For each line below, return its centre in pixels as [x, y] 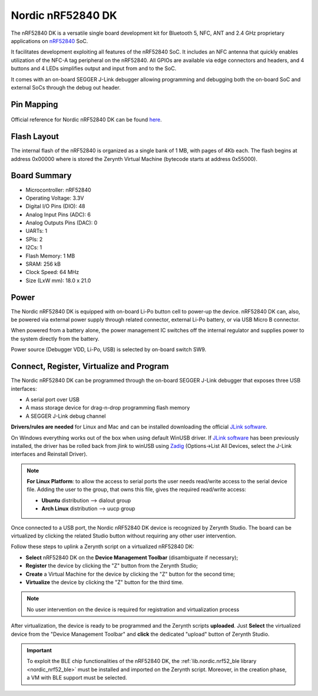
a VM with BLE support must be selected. [77, 678]
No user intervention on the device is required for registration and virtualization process [133, 609]
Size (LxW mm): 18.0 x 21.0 [58, 281]
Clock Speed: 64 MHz [52, 272]
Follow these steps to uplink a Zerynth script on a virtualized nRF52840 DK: [102, 547]
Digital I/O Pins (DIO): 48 [55, 206]
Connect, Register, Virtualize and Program [90, 366]
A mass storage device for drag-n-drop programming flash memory [108, 408]
